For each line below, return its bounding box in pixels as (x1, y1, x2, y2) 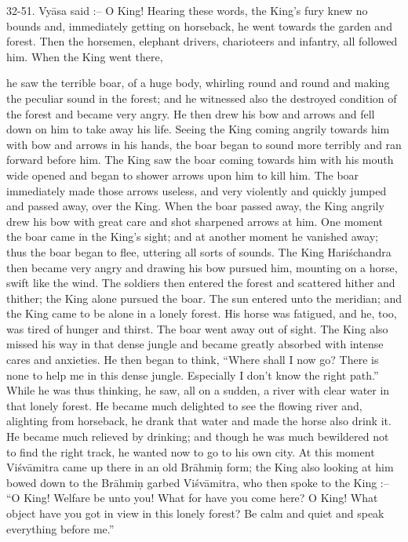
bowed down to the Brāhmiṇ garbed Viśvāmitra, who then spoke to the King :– (6, 474, 389, 490)
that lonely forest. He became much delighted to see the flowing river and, (6, 397, 362, 413)
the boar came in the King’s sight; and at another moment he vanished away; (6, 228, 378, 245)
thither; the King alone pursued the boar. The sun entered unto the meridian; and (6, 289, 403, 306)
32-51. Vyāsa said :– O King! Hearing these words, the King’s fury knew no (6, 2, 368, 18)
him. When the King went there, (6, 48, 163, 64)
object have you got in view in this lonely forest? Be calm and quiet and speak (6, 505, 384, 521)
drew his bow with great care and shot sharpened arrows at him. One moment (6, 213, 384, 229)
